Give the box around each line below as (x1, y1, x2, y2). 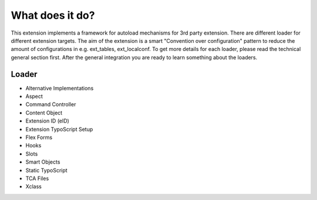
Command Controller (25, 101, 76, 108)
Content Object (25, 109, 63, 116)
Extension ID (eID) (25, 117, 70, 124)
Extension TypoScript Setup (25, 126, 93, 133)
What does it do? (11, 9, 95, 22)
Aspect (25, 93, 43, 100)
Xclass (25, 183, 42, 190)
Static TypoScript (25, 167, 68, 174)
